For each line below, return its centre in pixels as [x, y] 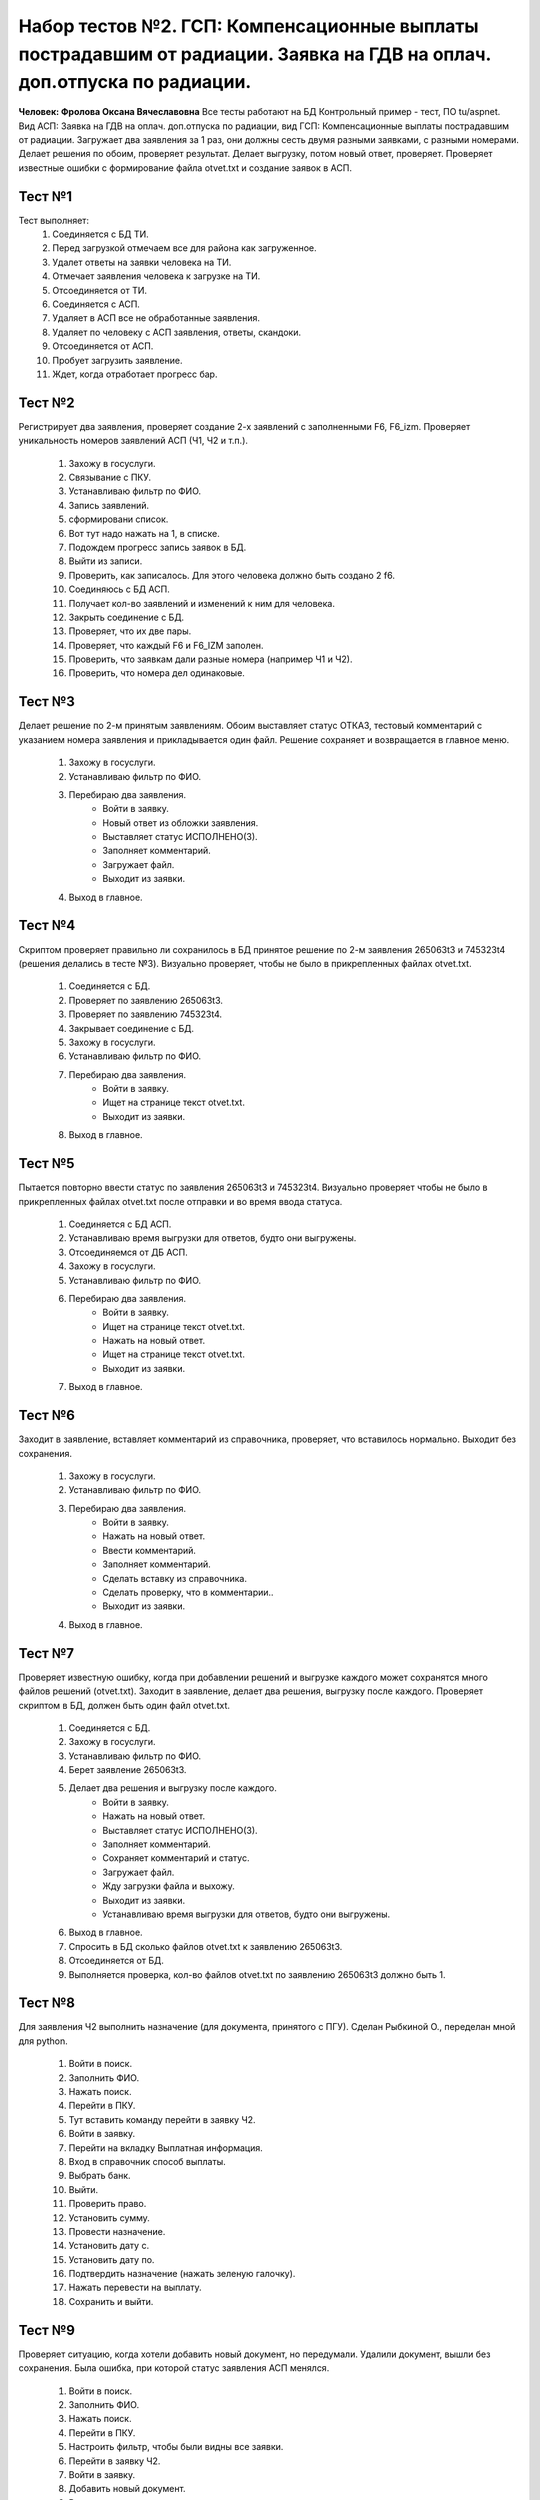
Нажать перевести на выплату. [135, 2287]
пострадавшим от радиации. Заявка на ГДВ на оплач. [255, 54]
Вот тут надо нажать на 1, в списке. [144, 533]
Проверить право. [107, 2204]
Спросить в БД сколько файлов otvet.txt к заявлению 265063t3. [205, 1946]
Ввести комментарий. [149, 1550]
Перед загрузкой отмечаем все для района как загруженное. [184, 248]
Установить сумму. [109, 2217]
